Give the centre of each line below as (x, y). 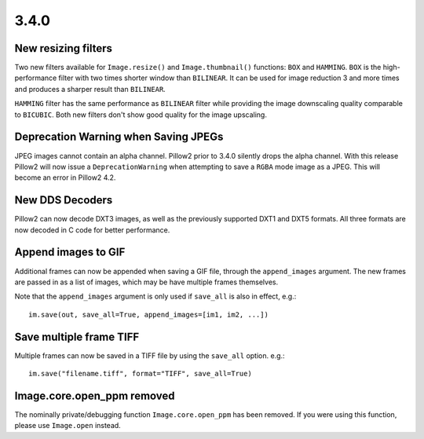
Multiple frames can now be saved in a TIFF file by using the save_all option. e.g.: (150, 355)
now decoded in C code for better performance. (92, 230)
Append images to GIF (70, 252)
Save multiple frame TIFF (77, 337)
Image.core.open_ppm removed (95, 395)
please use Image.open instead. (68, 426)
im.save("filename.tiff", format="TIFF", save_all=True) (141, 373)
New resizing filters (64, 48)
